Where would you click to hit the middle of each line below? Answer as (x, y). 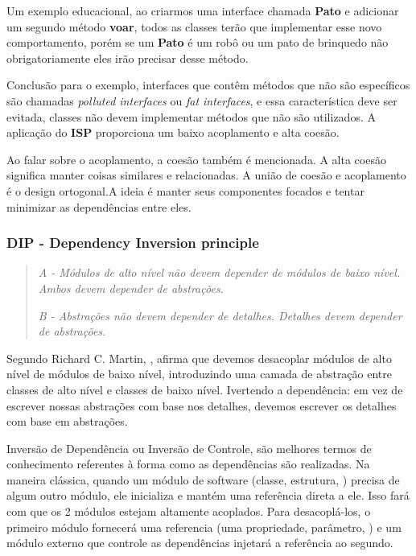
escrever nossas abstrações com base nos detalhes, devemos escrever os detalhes (202, 405)
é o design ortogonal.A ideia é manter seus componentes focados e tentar (185, 190)
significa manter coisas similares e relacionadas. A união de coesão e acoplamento (206, 175)
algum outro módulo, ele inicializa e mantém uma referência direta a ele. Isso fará (208, 495)
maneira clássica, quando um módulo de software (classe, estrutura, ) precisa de (203, 479)
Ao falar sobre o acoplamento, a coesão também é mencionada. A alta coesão (196, 159)
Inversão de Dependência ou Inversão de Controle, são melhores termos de (189, 448)
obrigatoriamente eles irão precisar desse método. (128, 58)
